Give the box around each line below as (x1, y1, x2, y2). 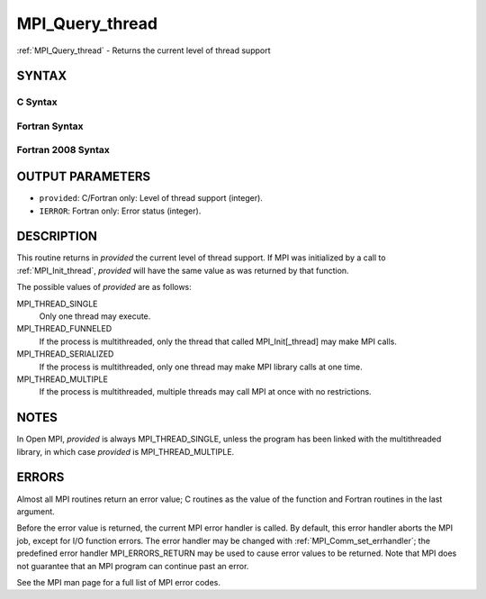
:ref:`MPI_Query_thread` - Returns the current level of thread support (16, 45, 271, 56)
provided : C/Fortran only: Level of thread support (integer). (39, 193, 263, 204)
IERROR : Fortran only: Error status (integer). (39, 205, 202, 216)
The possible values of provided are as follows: (16, 282, 193, 293)
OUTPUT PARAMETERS (16, 169, 151, 185)
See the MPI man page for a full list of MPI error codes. (16, 576, 220, 587)
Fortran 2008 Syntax (16, 144, 110, 157)
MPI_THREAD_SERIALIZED (16, 349, 114, 359)
